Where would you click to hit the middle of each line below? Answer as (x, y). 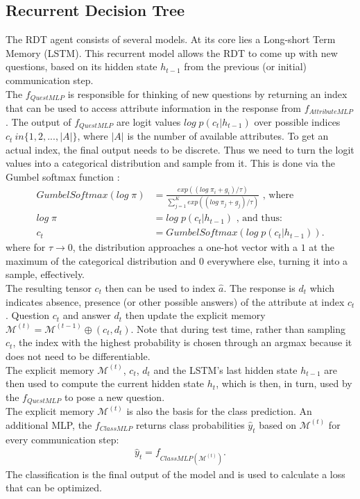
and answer (87, 315)
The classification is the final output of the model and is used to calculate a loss (175, 474)
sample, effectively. (45, 274)
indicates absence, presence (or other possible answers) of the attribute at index (175, 301)
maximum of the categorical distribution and (101, 260)
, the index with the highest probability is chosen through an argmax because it (182, 342)
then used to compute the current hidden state (105, 383)
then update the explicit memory (195, 315)
